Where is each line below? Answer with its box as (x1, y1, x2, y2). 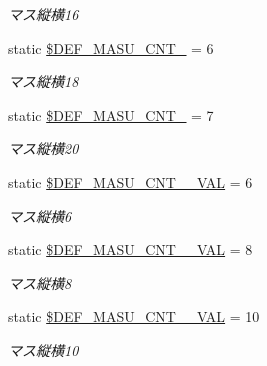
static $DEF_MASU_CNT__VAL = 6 (8, 171, 253, 192)
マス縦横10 (8, 339, 79, 360)
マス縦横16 (8, 4, 79, 24)
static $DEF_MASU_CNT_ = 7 (8, 104, 214, 125)
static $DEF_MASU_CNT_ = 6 (8, 37, 214, 58)
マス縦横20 (8, 138, 79, 159)
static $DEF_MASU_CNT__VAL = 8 (8, 239, 253, 260)
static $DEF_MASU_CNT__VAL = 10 (8, 306, 260, 327)
